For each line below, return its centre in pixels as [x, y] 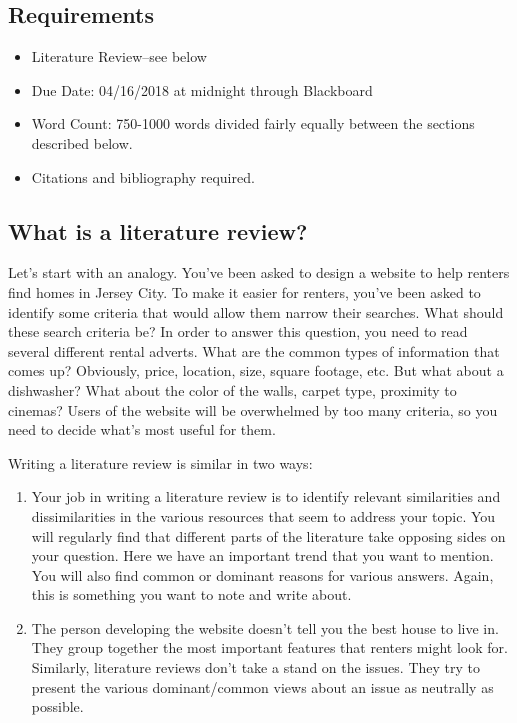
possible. [57, 706]
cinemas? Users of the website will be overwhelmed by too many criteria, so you [253, 409]
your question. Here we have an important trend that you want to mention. [262, 555]
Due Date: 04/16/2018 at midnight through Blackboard [202, 89]
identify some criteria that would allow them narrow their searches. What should [256, 311]
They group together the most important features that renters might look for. [269, 647]
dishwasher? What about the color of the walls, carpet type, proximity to [232, 389]
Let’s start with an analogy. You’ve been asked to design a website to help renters [259, 272]
